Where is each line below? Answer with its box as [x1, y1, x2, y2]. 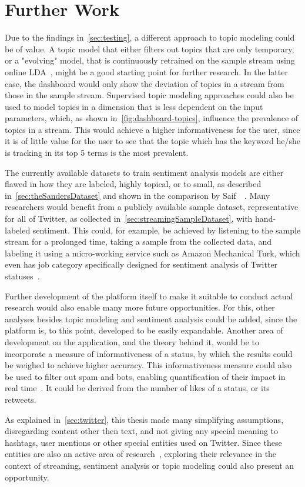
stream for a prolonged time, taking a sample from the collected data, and [5, 235, 272, 248]
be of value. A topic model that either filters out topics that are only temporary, [5, 42, 294, 55]
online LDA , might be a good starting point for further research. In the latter [5, 65, 288, 78]
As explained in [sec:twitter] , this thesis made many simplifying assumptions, [5, 413, 284, 425]
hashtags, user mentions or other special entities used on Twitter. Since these [5, 436, 282, 448]
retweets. [5, 393, 36, 405]
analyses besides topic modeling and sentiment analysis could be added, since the [5, 312, 297, 325]
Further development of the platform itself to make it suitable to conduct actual [5, 289, 293, 302]
